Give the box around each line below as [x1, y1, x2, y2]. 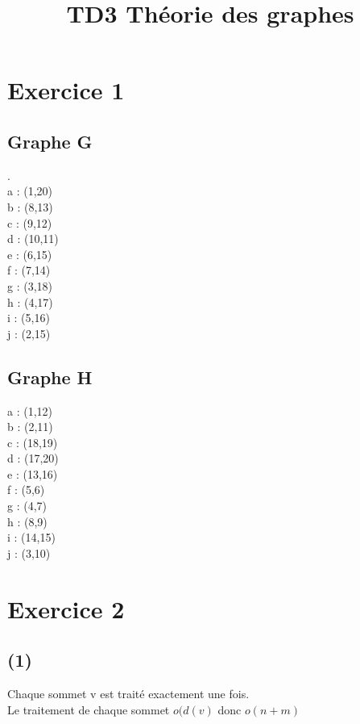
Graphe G [7, 128, 93, 153]
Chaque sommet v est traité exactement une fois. [7, 685, 250, 702]
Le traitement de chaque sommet [7, 701, 170, 718]
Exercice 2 [7, 592, 125, 625]
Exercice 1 [7, 73, 125, 107]
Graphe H [7, 364, 93, 389]
